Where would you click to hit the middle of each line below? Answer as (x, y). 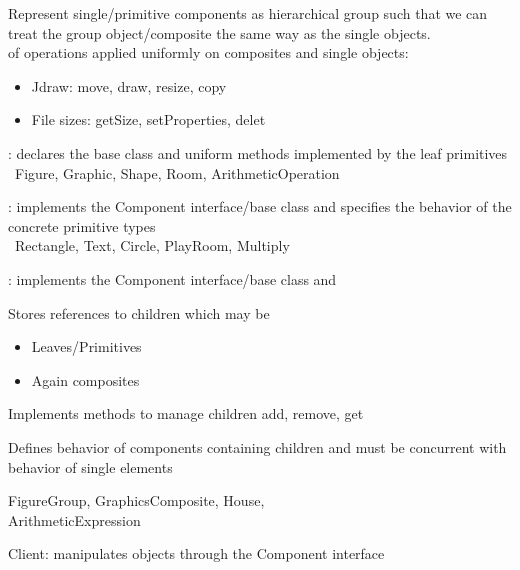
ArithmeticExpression (74, 519)
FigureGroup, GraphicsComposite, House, (136, 500)
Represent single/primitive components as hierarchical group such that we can (248, 13)
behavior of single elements (90, 466)
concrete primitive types (82, 225)
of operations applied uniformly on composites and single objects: (208, 52)
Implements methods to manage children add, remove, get (186, 413)
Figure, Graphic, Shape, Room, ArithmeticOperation (177, 172)
